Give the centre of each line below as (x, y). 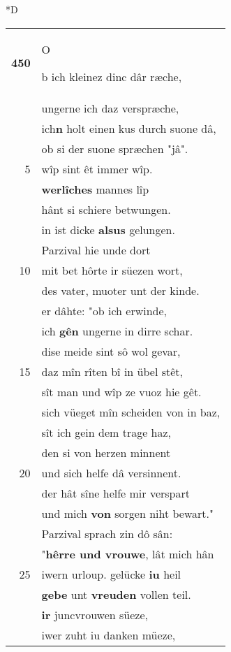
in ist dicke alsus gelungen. (108, 229)
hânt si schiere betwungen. (106, 209)
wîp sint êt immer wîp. (97, 168)
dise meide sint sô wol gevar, (111, 351)
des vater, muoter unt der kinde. (120, 290)
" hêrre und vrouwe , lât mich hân (128, 553)
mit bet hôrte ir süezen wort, (112, 270)
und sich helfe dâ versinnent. (111, 472)
